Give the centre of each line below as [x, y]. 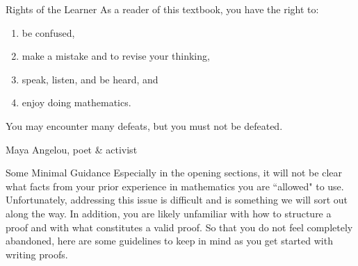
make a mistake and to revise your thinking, [116, 56]
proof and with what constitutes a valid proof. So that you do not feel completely [179, 227]
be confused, [48, 32]
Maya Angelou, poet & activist [72, 149]
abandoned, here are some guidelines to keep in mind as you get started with [169, 241]
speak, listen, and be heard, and [90, 79]
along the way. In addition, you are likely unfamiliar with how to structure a [169, 213]
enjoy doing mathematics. [76, 102]
